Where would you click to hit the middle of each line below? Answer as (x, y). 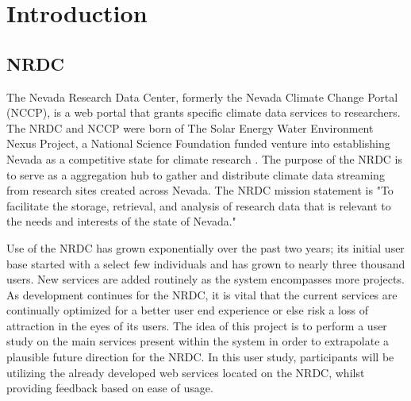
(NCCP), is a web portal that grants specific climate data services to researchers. (204, 112)
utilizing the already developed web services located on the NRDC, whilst (186, 372)
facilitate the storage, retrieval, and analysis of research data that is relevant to (199, 205)
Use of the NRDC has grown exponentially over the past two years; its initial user (205, 247)
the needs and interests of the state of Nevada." (121, 221)
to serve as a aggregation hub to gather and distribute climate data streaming (196, 174)
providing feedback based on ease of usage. (110, 388)
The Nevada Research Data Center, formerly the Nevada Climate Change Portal (202, 96)
